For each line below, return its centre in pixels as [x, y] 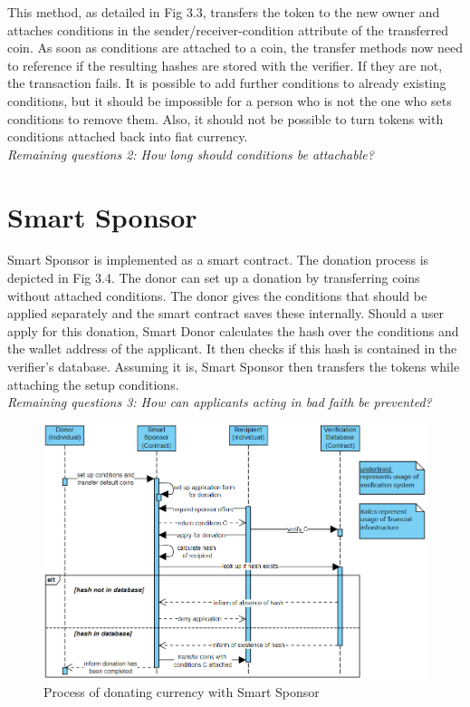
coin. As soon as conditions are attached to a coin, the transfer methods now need [235, 48]
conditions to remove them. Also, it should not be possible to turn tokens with [225, 118]
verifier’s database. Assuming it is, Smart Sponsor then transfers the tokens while [234, 367]
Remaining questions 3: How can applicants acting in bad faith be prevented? [220, 402]
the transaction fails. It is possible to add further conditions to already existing [227, 83]
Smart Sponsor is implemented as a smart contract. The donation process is [218, 260]
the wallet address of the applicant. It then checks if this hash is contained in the [232, 349]
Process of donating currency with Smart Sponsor [182, 692]
